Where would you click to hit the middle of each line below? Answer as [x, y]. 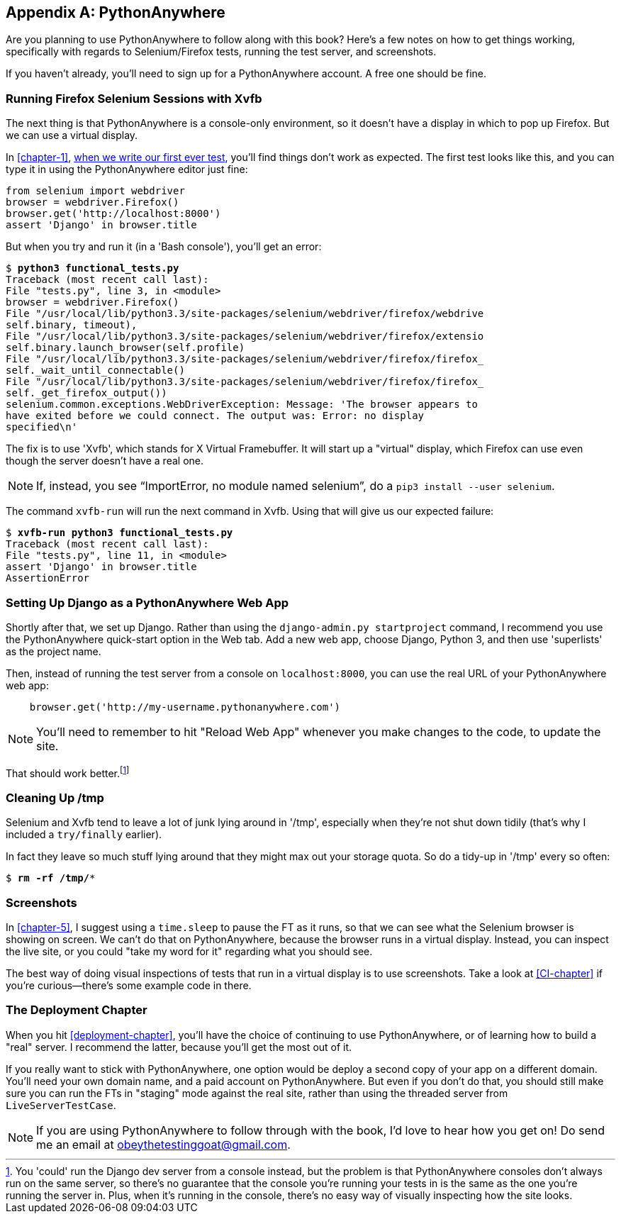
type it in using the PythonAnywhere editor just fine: [127, 169]
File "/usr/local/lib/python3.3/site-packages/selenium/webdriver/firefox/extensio [245, 336]
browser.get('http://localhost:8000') [113, 214]
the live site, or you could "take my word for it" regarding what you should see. [189, 952]
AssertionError [48, 578]
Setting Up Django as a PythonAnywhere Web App [147, 602]
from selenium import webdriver [95, 191]
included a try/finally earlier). [84, 835]
